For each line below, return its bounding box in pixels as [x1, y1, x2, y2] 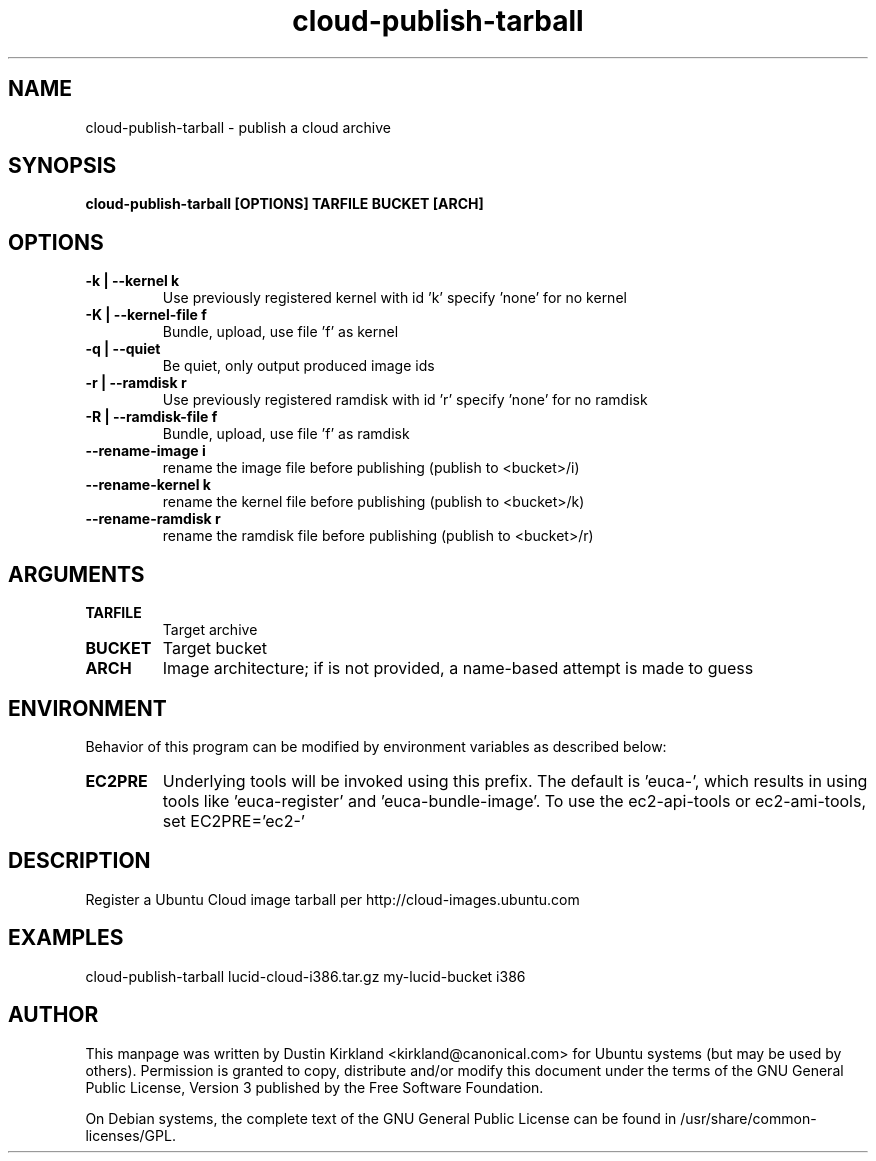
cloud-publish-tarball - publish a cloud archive [85, 118, 391, 136]
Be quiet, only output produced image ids [162, 357, 435, 375]
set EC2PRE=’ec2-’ [162, 810, 305, 831]
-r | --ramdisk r [85, 374, 187, 392]
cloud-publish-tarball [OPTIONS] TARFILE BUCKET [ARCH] [85, 195, 484, 213]
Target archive [162, 621, 258, 639]
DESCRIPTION [8, 848, 151, 874]
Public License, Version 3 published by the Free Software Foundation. [85, 1078, 544, 1096]
